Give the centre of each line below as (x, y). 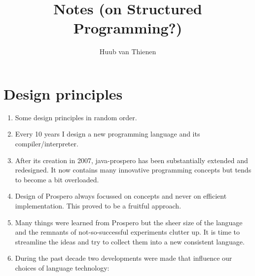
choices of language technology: (62, 267)
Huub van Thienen (128, 52)
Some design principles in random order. (76, 117)
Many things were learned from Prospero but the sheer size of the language (129, 222)
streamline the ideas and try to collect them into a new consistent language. (130, 241)
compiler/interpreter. (47, 144)
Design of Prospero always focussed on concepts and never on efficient (121, 196)
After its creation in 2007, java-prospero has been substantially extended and (131, 160)
